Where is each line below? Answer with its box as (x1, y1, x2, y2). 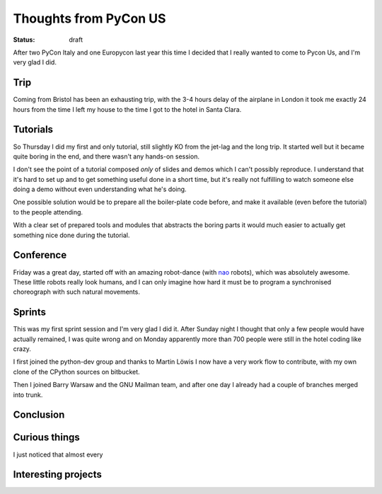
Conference (13, 249, 67, 261)
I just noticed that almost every (13, 450, 103, 459)
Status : (13, 35, 35, 44)
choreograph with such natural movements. (13, 287, 141, 297)
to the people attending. (13, 207, 83, 216)
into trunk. (13, 390, 43, 399)
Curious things (13, 432, 81, 444)
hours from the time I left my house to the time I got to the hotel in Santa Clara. (13, 105, 242, 113)
